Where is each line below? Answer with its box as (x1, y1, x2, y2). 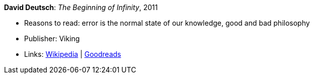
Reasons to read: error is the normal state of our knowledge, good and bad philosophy (24, 19, 310, 27)
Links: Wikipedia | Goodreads (24, 50, 121, 58)
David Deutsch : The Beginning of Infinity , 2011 (4, 3, 158, 12)
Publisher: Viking (24, 34, 80, 43)
